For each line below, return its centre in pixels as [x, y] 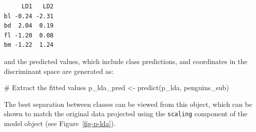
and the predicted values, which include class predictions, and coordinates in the [126, 61]
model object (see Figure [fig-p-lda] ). [60, 123]
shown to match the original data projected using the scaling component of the [126, 114]
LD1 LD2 [38, 6]
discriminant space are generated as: [59, 71]
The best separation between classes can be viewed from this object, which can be [128, 104]
